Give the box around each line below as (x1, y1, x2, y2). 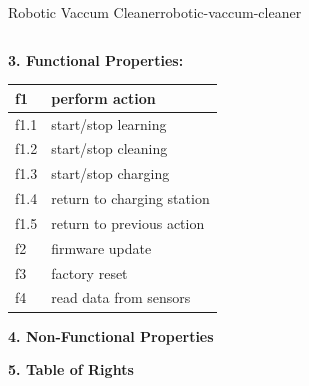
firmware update (51, 237, 152, 258)
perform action (51, 87, 156, 108)
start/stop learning (51, 113, 167, 134)
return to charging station (51, 188, 210, 209)
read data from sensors (51, 287, 191, 308)
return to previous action (51, 212, 205, 233)
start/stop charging (51, 163, 170, 184)
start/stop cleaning (51, 138, 168, 159)
